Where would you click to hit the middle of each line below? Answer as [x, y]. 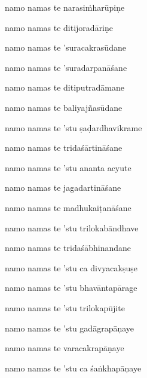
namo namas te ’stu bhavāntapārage [71, 288]
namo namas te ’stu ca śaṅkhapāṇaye [73, 368]
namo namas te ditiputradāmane [65, 87]
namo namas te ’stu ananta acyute [68, 167]
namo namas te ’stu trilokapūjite [65, 307]
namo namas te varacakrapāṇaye [65, 348]
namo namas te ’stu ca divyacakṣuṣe [71, 267]
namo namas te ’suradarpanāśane [66, 67]
